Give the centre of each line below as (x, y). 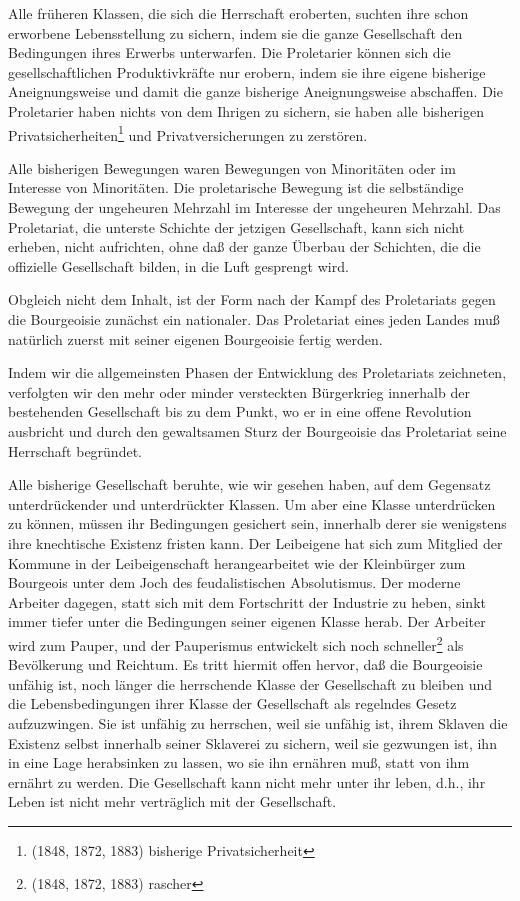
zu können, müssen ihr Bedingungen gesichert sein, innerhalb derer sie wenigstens (257, 523)
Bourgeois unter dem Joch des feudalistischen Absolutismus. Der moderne (234, 582)
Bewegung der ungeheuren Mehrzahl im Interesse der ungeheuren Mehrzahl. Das (254, 207)
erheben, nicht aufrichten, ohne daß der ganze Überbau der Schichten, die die (244, 246)
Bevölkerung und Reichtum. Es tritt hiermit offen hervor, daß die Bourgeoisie (245, 664)
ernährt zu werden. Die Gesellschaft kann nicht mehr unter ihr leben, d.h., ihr (247, 781)
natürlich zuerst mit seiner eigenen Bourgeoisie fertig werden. (195, 338)
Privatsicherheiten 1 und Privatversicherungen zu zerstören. (188, 133)
